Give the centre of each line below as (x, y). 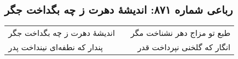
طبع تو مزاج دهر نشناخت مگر (181, 33)
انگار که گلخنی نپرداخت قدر (184, 47)
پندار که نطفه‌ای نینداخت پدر (56, 47)
